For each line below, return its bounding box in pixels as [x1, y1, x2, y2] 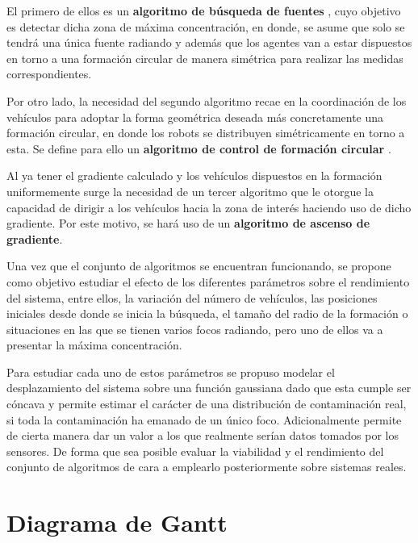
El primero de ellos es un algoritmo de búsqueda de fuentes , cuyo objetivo [6, 2, 401, 19]
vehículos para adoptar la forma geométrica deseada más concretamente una [6, 108, 384, 125]
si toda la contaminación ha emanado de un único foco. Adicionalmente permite [6, 411, 402, 428]
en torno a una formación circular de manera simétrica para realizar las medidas [6, 49, 403, 66]
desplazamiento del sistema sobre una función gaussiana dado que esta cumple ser [6, 379, 412, 396]
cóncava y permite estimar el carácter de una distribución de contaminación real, [6, 395, 407, 412]
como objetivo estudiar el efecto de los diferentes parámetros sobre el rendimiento [6, 273, 410, 290]
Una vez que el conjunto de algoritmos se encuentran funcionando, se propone [6, 257, 391, 274]
